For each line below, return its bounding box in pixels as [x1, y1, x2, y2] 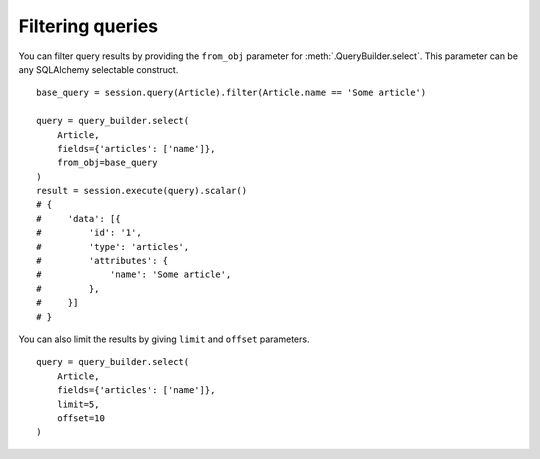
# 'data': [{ [36, 213, 121, 224]
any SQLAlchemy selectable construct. [18, 63, 179, 75]
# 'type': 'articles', [36, 241, 190, 252]
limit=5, [56, 398, 100, 410]
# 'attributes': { [36, 255, 169, 267]
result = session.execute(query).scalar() [36, 185, 248, 197]
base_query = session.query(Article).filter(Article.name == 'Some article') [36, 87, 427, 99]
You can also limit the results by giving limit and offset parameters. [18, 333, 310, 345]
